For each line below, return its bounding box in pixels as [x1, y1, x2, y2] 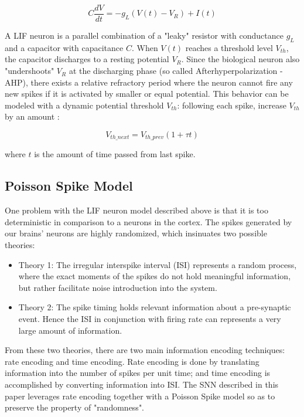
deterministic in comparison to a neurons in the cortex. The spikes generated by [5, 215, 292, 228]
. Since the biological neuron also [181, 53, 300, 65]
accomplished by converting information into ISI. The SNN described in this [5, 378, 279, 390]
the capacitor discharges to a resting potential [5, 53, 169, 65]
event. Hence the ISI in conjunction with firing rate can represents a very [18, 313, 281, 325]
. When [131, 41, 158, 53]
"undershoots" [5, 65, 54, 77]
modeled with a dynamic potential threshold [5, 99, 164, 111]
